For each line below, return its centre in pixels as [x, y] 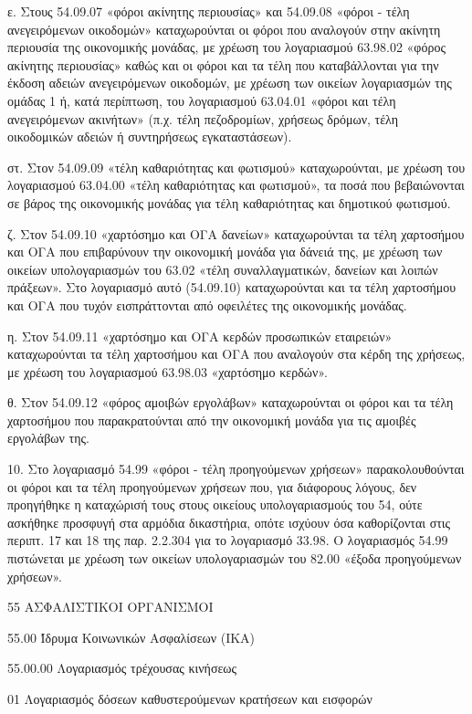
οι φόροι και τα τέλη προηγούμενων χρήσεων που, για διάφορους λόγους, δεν [212, 486]
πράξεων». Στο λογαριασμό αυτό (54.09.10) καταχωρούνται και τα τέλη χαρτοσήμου [232, 287]
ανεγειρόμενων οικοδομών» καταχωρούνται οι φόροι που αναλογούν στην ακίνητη [224, 29]
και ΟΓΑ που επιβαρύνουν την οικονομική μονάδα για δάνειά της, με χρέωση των [225, 252]
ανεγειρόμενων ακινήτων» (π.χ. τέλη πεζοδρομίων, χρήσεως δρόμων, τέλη [203, 118]
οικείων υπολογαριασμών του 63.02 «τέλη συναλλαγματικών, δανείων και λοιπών [223, 269]
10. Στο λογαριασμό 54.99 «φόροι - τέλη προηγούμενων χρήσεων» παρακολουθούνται [236, 469]
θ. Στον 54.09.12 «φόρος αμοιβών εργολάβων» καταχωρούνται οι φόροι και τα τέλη [231, 402]
